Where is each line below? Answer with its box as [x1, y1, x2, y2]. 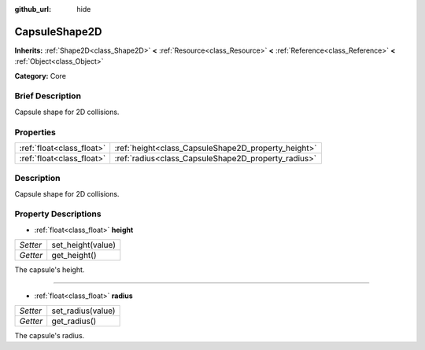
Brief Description [14, 90, 82, 101]
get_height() [51, 250, 97, 261]
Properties [14, 127, 57, 138]
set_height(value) [51, 240, 116, 251]
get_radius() [51, 315, 97, 326]
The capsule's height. [14, 265, 85, 274]
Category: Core [14, 71, 67, 80]
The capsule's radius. [14, 331, 85, 341]
